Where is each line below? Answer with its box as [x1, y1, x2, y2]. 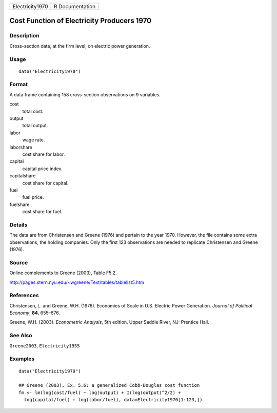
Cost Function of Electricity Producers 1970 [9, 16, 151, 25]
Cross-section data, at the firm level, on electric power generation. [9, 43, 150, 49]
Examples [9, 355, 35, 362]
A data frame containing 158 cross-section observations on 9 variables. [9, 91, 161, 97]
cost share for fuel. [22, 209, 63, 215]
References [9, 292, 39, 299]
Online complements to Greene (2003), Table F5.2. [9, 270, 117, 276]
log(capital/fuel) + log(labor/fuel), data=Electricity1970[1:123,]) [24, 397, 203, 403]
